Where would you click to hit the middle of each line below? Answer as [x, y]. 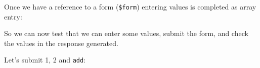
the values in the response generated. [61, 43]
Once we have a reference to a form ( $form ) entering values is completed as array [130, 6]
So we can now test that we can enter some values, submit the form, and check [126, 33]
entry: [13, 16]
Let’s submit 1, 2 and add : [45, 60]
